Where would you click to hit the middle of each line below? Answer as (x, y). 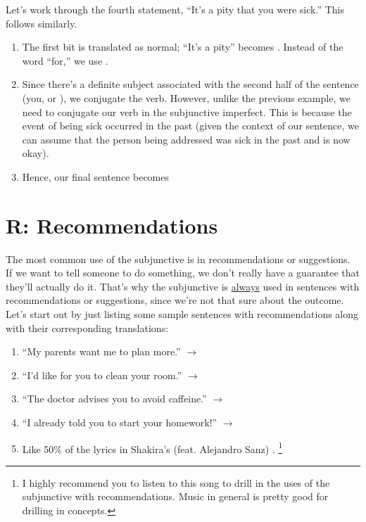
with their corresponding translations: (87, 327)
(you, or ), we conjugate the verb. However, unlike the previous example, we (186, 97)
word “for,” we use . (65, 60)
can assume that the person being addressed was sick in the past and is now (186, 139)
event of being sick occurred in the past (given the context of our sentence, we (191, 126)
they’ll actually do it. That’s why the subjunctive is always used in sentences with (183, 286)
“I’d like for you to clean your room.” (102, 375)
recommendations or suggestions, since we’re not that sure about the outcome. (175, 300)
